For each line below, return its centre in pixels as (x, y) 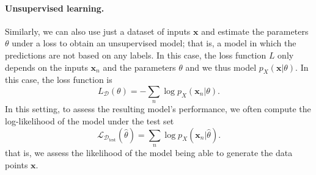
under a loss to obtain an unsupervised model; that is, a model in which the (154, 43)
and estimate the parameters (255, 31)
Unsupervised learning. (55, 8)
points (17, 164)
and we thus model (221, 67)
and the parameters (139, 67)
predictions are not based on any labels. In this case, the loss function (136, 55)
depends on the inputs (46, 67)
